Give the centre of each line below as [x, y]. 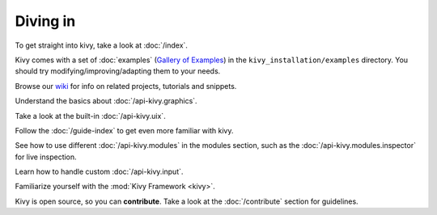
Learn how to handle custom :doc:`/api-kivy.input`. [99, 172]
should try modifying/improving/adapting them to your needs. [118, 71]
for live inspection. [46, 157]
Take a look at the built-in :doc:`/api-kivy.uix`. [90, 116]
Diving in [45, 21]
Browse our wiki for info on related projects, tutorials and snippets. [126, 86]
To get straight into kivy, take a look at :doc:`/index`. [101, 45]
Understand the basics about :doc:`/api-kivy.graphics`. [106, 101]
